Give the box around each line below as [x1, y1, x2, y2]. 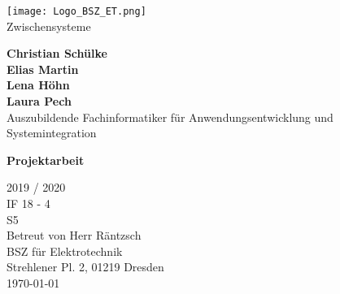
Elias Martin [7, 60, 79, 77]
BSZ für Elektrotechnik [7, 242, 123, 259]
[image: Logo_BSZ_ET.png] [7, 6, 146, 17]
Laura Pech [7, 93, 72, 110]
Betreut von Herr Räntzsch [7, 227, 142, 244]
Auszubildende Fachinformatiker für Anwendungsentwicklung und [7, 108, 333, 125]
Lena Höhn [7, 76, 70, 93]
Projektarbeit [7, 151, 85, 168]
